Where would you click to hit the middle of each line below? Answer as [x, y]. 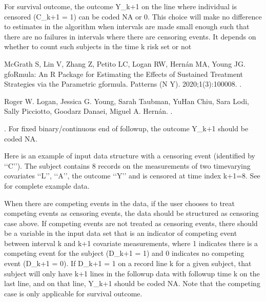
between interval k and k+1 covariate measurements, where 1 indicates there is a [131, 243]
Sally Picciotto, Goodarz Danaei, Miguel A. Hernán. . [88, 111]
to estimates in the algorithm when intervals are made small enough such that [127, 26]
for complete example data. [47, 185]
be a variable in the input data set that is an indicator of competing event [121, 233]
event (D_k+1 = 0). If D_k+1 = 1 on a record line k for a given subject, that [128, 263]
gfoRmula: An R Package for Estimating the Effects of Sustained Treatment [124, 74]
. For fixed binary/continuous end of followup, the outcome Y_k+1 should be [126, 128]
